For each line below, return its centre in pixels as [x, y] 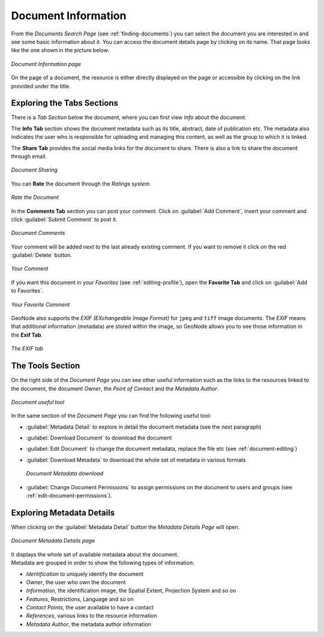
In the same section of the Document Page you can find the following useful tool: [111, 416]
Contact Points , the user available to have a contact [90, 608]
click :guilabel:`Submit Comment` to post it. [64, 219]
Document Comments [38, 233]
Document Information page [46, 64]
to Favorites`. [27, 291]
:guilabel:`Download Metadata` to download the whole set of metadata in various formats [136, 460]
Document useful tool [38, 402]
